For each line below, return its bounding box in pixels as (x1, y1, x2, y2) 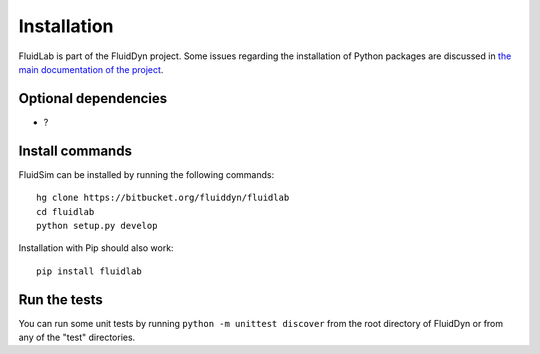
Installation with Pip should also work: (18, 242, 174, 254)
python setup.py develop (36, 220, 158, 231)
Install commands (18, 142, 132, 159)
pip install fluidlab (36, 265, 142, 277)
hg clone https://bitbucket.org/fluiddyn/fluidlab (36, 192, 290, 204)
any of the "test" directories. (18, 331, 136, 343)
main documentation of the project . (18, 63, 164, 75)
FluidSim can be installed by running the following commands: (18, 168, 275, 180)
